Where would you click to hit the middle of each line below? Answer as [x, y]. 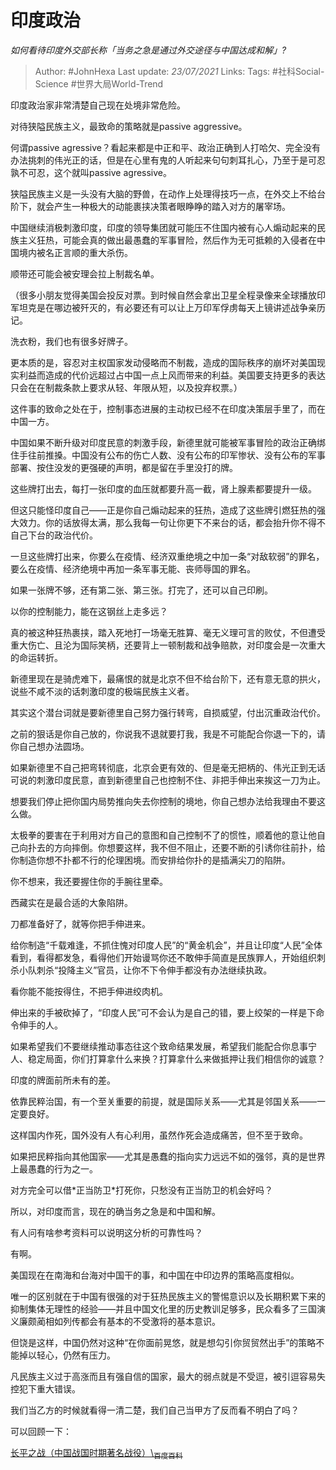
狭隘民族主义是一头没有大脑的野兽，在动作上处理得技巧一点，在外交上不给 [163, 193]
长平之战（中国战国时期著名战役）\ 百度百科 [96, 1453]
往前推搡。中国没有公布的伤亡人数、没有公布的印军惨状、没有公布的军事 [176, 455]
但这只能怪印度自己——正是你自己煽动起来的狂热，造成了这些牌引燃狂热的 [163, 510]
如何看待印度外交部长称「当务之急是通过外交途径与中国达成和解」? [148, 50]
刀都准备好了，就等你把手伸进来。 [80, 923]
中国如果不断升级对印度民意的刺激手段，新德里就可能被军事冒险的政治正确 [163, 442]
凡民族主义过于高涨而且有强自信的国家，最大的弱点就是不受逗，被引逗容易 [163, 1376]
